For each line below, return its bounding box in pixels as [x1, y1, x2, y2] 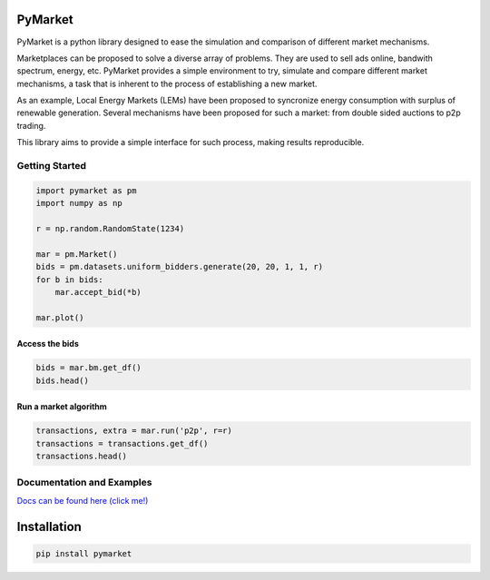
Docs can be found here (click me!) [16, 495, 149, 506]
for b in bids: [35, 274, 103, 285]
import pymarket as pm [35, 185, 137, 195]
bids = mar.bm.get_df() [35, 363, 142, 373]
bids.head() [35, 375, 90, 386]
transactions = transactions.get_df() [35, 438, 209, 448]
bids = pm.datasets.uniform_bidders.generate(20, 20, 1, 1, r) [35, 261, 324, 272]
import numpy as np [35, 198, 122, 209]
